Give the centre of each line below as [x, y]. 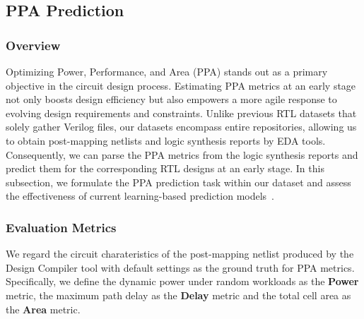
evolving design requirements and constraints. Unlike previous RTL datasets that [181, 113]
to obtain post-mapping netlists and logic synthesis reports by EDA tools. [166, 140]
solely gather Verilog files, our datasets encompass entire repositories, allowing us [181, 127]
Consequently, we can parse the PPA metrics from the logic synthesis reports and [182, 154]
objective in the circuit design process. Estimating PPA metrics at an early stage [181, 85]
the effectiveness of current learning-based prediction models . [140, 196]
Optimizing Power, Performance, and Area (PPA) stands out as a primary [167, 71]
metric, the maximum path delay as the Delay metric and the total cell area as [178, 295]
